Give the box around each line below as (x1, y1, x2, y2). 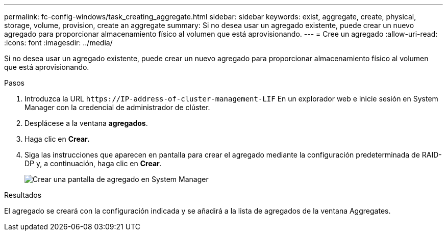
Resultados (4, 191, 42, 199)
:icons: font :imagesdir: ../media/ (4, 38, 113, 47)
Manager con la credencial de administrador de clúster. (24, 103, 210, 112)
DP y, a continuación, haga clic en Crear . (24, 159, 162, 168)
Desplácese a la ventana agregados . (24, 119, 148, 127)
